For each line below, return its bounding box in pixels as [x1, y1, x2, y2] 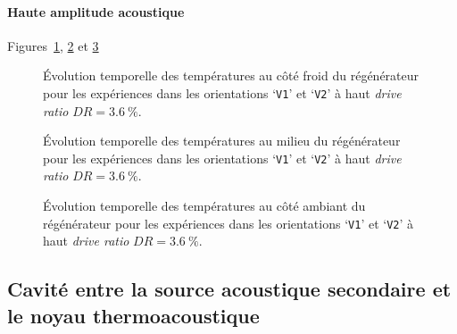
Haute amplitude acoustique [7, 2, 185, 21]
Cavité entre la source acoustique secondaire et [7, 275, 452, 303]
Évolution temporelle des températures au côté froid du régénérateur [43, 66, 420, 85]
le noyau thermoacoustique [7, 301, 260, 329]
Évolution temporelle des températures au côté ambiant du [43, 196, 366, 215]
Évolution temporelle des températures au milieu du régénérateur [43, 131, 401, 150]
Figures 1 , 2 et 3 [7, 36, 99, 54]
